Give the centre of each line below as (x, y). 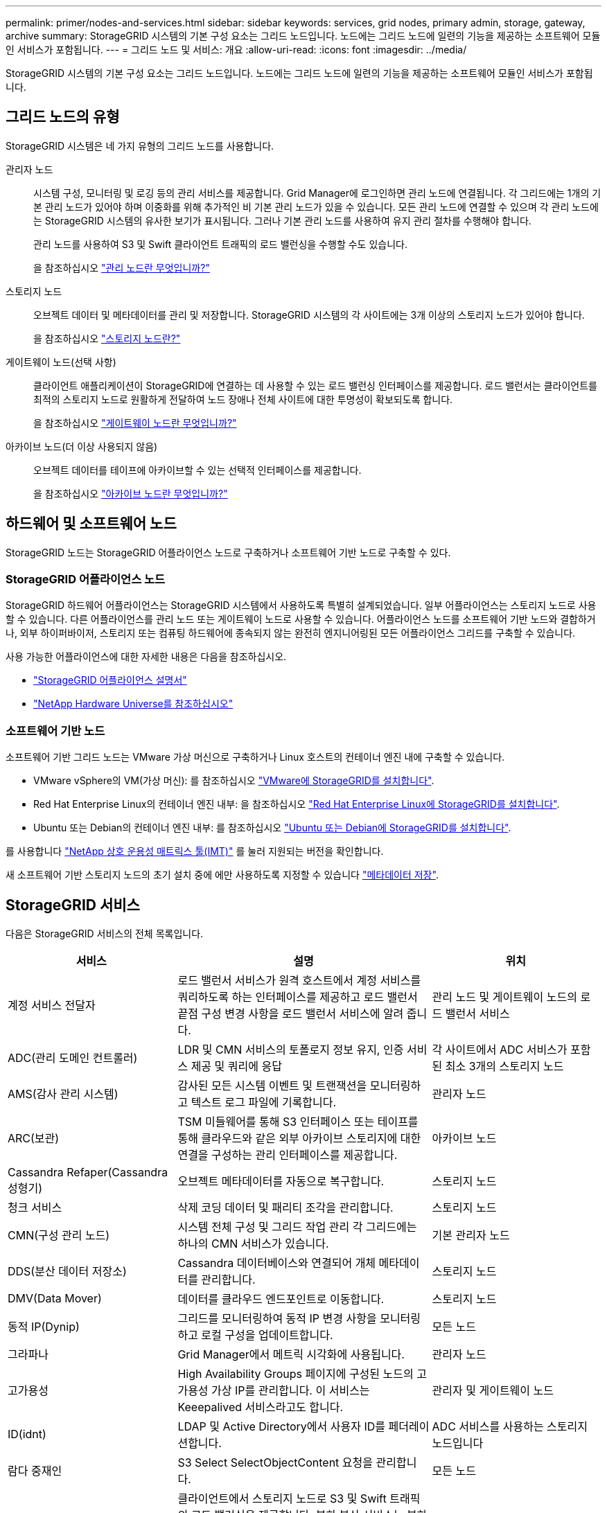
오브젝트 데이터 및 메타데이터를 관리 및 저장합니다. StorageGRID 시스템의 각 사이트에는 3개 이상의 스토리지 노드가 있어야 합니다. (309, 315)
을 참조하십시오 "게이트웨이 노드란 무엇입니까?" (135, 423)
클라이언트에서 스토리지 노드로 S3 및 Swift (282, 1499)
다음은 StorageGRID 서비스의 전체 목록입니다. (105, 934)
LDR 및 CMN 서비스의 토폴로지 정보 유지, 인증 (291, 1050)
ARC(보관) (34, 1139)
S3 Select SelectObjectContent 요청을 (275, 1463)
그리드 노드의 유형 (63, 117)
